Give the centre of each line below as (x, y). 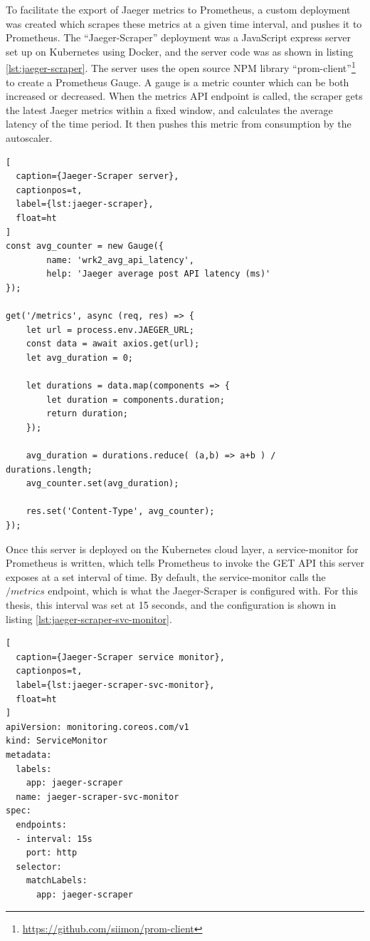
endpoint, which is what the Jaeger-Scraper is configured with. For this (203, 591)
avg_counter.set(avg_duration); (102, 484)
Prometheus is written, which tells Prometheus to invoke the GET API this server (185, 563)
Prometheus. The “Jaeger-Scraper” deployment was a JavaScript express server (178, 37)
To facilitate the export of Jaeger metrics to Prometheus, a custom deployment (178, 9)
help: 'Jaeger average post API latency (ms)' (159, 274)
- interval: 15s (54, 839)
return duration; (87, 414)
